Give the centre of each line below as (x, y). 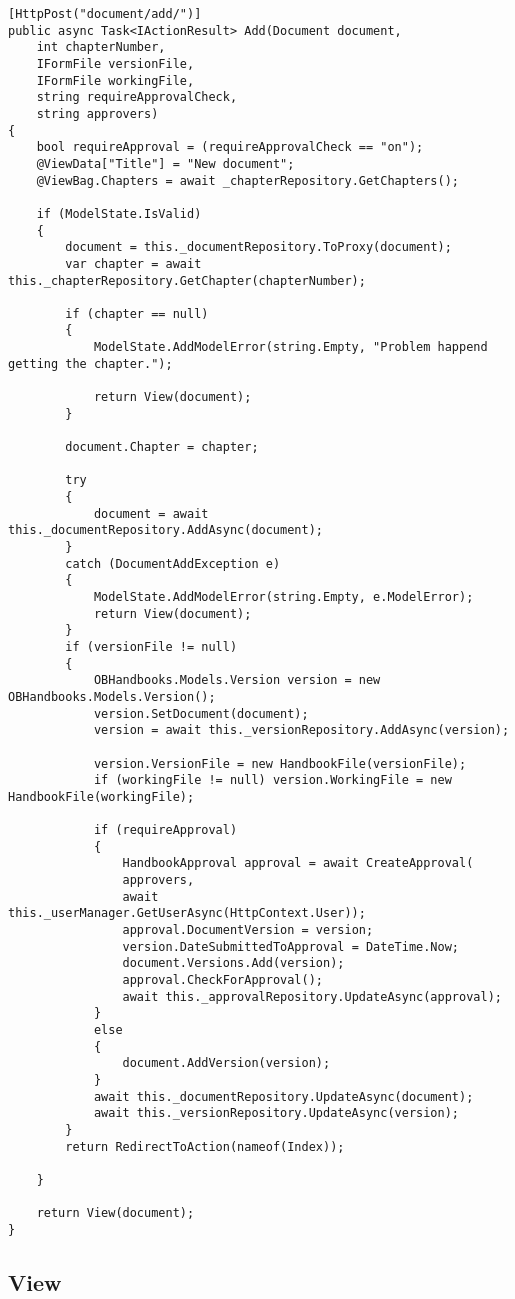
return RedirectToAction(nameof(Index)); (205, 1146)
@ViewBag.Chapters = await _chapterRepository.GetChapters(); (248, 180)
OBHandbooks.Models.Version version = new (237, 680)
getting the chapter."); (90, 363)
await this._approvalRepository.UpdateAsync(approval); (312, 996)
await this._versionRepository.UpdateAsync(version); (276, 1113)
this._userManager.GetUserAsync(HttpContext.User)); (187, 913)
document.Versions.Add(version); (233, 963)
